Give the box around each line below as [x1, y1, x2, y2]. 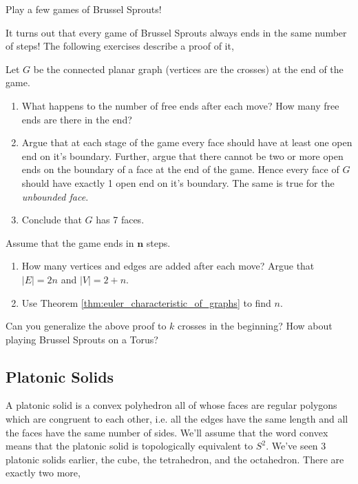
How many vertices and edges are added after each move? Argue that [21, 259, 315, 273]
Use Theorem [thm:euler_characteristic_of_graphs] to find [21, 295, 271, 310]
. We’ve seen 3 [266, 438, 326, 453]
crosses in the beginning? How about [178, 319, 333, 333]
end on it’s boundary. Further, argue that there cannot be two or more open [21, 148, 344, 163]
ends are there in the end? [21, 112, 132, 126]
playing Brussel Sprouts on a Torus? [6, 332, 158, 346]
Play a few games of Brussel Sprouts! [6, 2, 162, 16]
